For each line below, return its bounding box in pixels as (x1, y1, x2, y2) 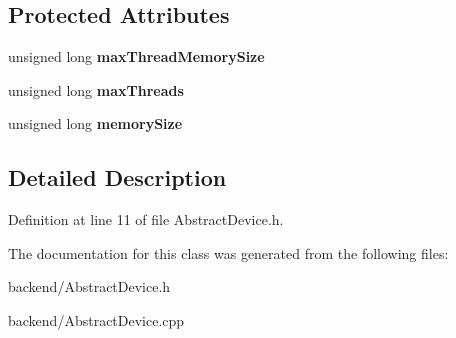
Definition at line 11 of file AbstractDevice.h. (8, 209, 284, 230)
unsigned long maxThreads (8, 79, 184, 100)
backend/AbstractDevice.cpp (8, 309, 185, 330)
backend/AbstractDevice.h (8, 276, 171, 297)
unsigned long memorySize (8, 113, 183, 134)
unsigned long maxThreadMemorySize (8, 46, 265, 67)
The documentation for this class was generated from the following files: (8, 242, 449, 263)
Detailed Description (8, 162, 227, 193)
